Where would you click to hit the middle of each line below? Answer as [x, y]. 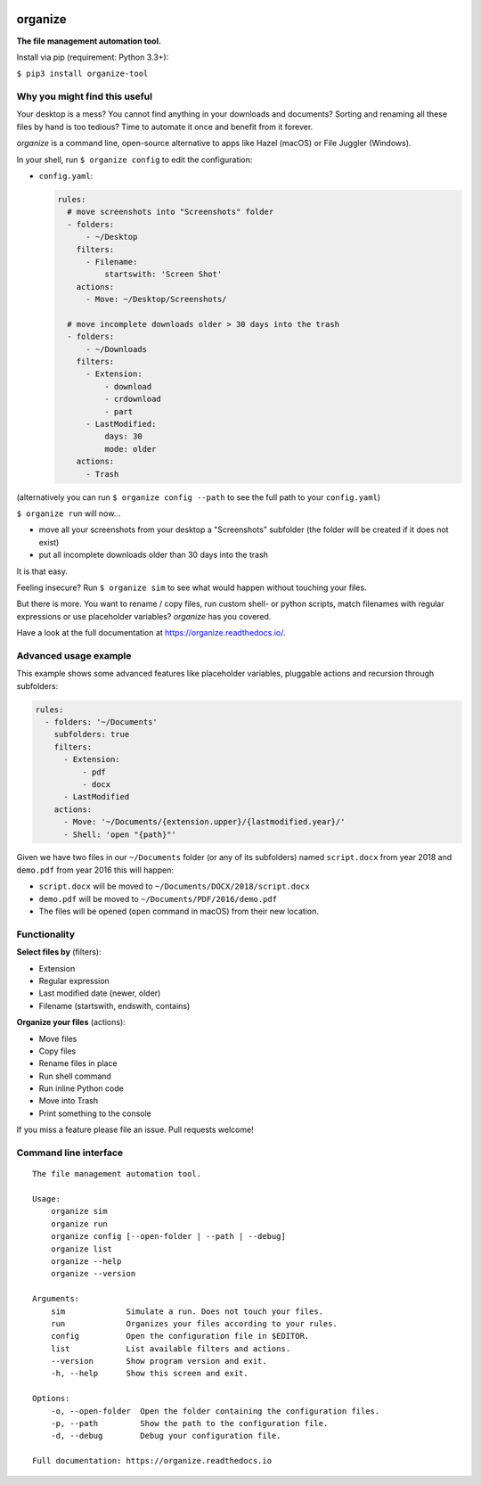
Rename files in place [78, 1063]
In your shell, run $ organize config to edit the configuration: [135, 160]
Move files [58, 1038]
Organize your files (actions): [71, 1022]
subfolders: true [92, 734]
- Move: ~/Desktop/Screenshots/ [156, 299]
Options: [51, 1399]
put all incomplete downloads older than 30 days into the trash [154, 555]
